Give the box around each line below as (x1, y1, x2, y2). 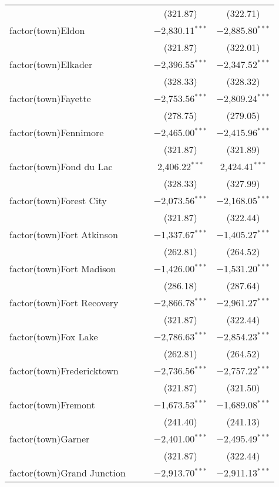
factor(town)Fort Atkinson (9, 228, 118, 241)
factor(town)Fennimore (9, 126, 104, 139)
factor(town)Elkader (9, 58, 93, 71)
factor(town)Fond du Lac (9, 160, 113, 173)
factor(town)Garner (9, 432, 90, 445)
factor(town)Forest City (9, 194, 107, 207)
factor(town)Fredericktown (9, 364, 119, 377)
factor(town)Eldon (9, 23, 85, 37)
